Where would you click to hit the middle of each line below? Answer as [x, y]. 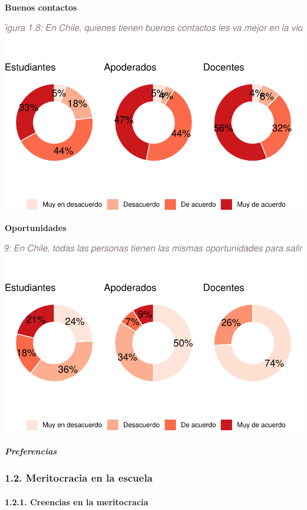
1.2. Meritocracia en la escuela [79, 478]
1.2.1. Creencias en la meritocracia [77, 501]
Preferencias [31, 451]
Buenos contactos [41, 7]
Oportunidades [36, 227]
